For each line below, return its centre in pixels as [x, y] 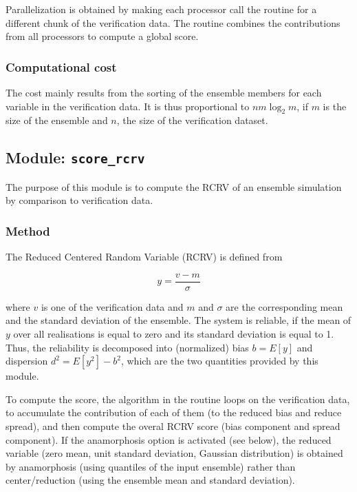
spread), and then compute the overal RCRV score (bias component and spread [173, 426]
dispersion [27, 361]
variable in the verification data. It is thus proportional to [128, 106]
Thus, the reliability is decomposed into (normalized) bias [127, 347]
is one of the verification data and [112, 306]
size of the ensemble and [57, 120]
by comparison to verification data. [79, 200]
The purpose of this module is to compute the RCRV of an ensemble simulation [174, 186]
